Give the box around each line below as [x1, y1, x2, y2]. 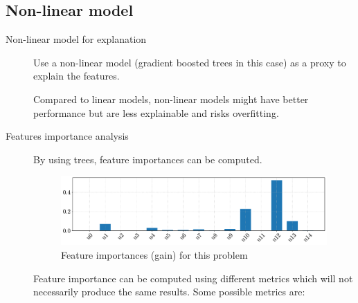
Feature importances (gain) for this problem [61, 248, 248, 262]
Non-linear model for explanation [6, 32, 147, 46]
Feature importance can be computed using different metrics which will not [33, 270, 353, 285]
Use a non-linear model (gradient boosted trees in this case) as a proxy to [33, 55, 346, 69]
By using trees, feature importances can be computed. [33, 151, 262, 166]
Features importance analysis [6, 129, 129, 143]
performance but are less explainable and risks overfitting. [33, 105, 279, 120]
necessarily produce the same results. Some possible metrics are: [33, 284, 305, 299]
